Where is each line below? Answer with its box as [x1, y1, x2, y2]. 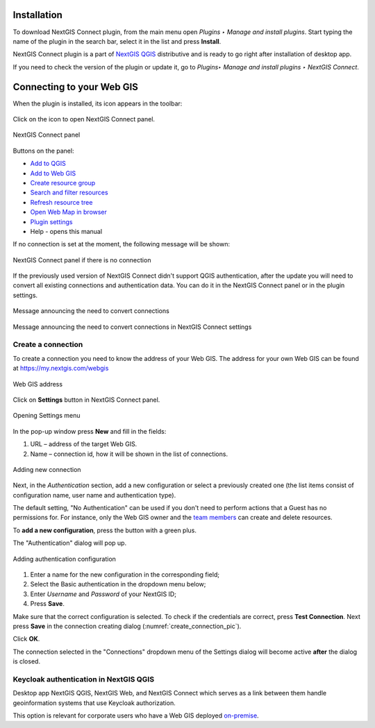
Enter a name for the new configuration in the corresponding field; [30, 570, 220, 579]
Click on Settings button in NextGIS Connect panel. [12, 396, 160, 404]
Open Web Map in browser [30, 208, 108, 217]
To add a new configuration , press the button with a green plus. [12, 526, 197, 534]
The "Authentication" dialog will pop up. [12, 539, 127, 548]
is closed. [12, 657, 41, 666]
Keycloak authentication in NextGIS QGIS [12, 674, 155, 684]
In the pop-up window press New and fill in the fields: [12, 427, 167, 435]
